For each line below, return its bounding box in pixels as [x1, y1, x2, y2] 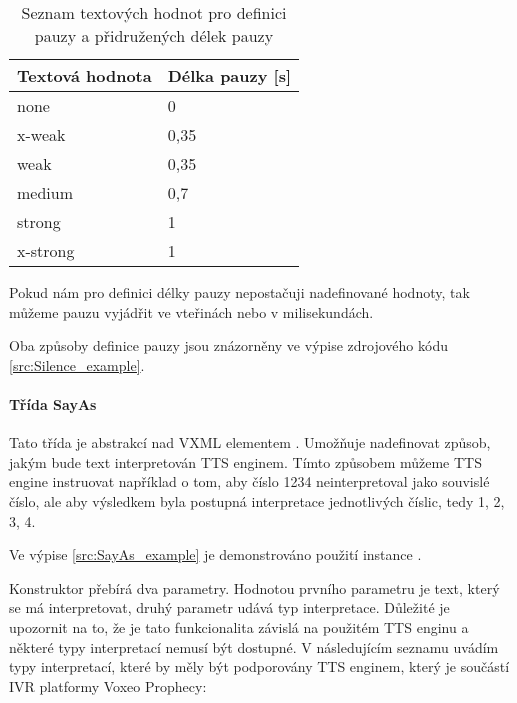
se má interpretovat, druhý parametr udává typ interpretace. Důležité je [9, 597, 450, 618]
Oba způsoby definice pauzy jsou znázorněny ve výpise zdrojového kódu [9, 335, 448, 356]
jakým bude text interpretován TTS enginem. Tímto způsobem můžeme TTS [9, 451, 483, 472]
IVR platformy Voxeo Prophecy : [9, 675, 207, 696]
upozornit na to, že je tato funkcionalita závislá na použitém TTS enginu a [9, 616, 469, 637]
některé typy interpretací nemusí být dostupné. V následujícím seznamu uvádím [9, 636, 499, 657]
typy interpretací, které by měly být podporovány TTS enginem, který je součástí [9, 656, 510, 677]
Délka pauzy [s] [167, 64, 292, 87]
